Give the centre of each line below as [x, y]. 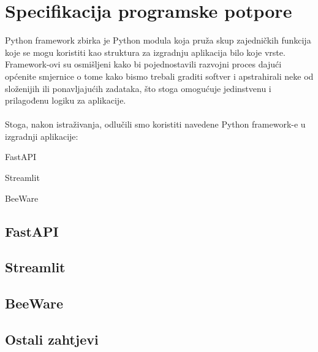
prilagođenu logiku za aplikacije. [66, 100]
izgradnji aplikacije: [42, 136]
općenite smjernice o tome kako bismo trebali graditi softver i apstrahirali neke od [159, 76]
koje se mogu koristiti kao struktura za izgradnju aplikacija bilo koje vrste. [145, 52]
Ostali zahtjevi [52, 339]
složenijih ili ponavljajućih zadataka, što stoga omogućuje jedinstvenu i [138, 88]
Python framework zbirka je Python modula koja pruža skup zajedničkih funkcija [158, 40]
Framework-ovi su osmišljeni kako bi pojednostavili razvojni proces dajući [143, 64]
